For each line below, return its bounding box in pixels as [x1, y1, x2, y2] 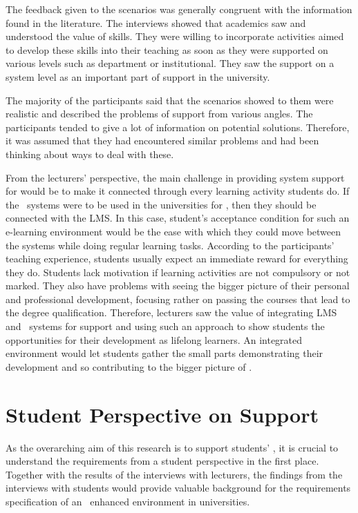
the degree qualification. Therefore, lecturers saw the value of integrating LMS [6, 305, 337, 320]
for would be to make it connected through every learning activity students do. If [6, 184, 350, 198]
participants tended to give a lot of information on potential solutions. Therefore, [6, 119, 350, 134]
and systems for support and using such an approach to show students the [6, 319, 325, 333]
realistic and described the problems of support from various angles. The [6, 106, 313, 121]
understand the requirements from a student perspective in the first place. [6, 454, 319, 468]
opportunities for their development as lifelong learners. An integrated [6, 332, 303, 347]
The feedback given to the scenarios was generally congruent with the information [6, 2, 352, 16]
